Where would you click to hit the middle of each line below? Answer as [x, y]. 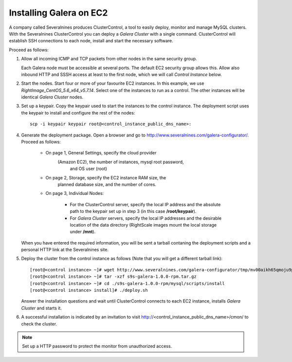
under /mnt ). [83, 232]
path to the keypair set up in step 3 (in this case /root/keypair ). [133, 211]
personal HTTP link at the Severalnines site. [65, 250]
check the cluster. [39, 324]
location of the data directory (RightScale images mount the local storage [143, 225]
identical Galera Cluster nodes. [52, 97]
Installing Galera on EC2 [58, 13]
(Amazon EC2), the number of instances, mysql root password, [121, 162]
